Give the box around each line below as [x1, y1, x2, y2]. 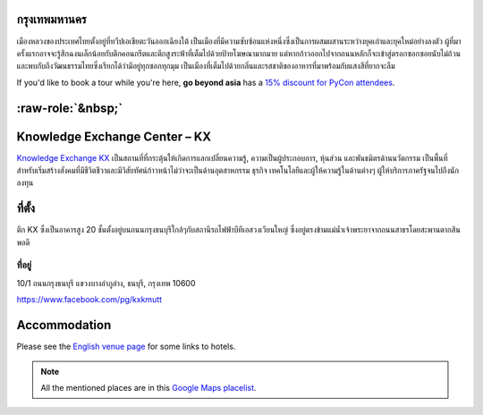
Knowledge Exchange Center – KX [16, 129, 212, 144]
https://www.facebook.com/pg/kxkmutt [16, 294, 163, 305]
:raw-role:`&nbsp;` [16, 100, 123, 115]
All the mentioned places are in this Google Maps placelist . [40, 382, 257, 393]
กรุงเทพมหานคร [16, 12, 87, 27]
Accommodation [16, 318, 112, 333]
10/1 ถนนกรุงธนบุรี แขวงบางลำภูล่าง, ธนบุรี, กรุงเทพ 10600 [16, 277, 196, 288]
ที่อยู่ [16, 259, 31, 272]
